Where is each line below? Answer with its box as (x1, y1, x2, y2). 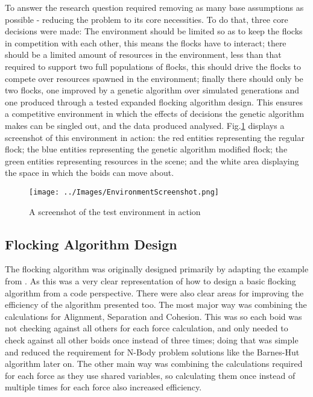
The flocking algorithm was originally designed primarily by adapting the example (5, 263, 309, 275)
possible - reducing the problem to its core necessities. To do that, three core (5, 13, 288, 25)
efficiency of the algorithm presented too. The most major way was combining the (5, 298, 307, 311)
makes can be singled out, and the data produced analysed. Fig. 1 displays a (5, 119, 285, 131)
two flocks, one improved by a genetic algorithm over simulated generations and (5, 84, 300, 96)
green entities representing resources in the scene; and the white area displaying (5, 154, 299, 167)
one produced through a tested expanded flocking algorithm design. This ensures (5, 95, 303, 108)
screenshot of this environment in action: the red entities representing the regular (5, 131, 305, 143)
